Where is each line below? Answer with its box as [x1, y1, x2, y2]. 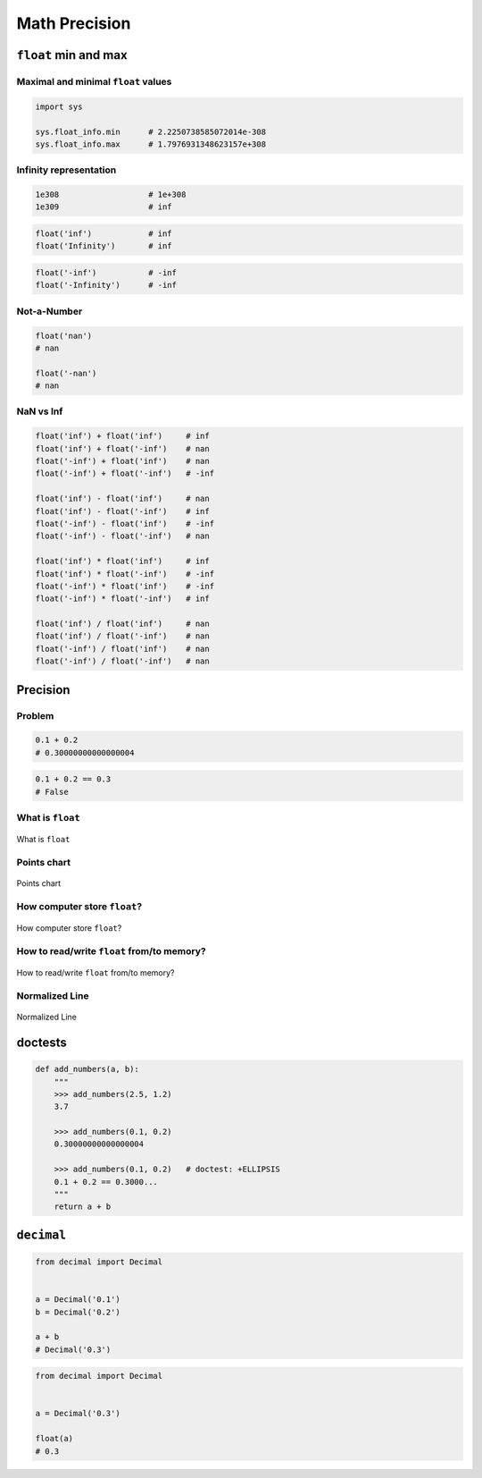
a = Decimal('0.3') [35, 1408, 120, 1419]
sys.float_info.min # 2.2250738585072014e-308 [35, 126, 267, 137]
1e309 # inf [35, 202, 173, 212]
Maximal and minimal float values [16, 75, 172, 88]
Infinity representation [16, 164, 117, 176]
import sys [35, 101, 83, 112]
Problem [16, 709, 54, 722]
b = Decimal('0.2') [35, 1306, 120, 1317]
